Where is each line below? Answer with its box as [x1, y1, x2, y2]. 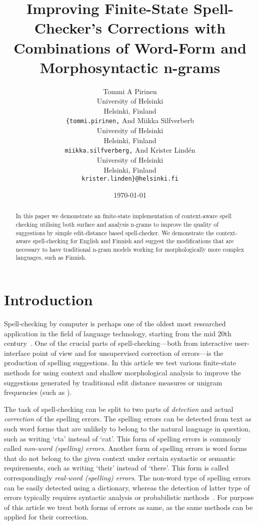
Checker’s [34, 18, 102, 38]
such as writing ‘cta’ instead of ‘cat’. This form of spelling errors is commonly [4, 433, 241, 443]
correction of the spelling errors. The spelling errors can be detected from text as [4, 413, 251, 424]
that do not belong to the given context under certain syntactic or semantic [4, 452, 236, 463]
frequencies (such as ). [4, 387, 72, 397]
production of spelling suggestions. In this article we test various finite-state [4, 357, 236, 368]
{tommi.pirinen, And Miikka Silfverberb [65, 115, 194, 126]
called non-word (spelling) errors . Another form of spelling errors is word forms [4, 443, 247, 453]
